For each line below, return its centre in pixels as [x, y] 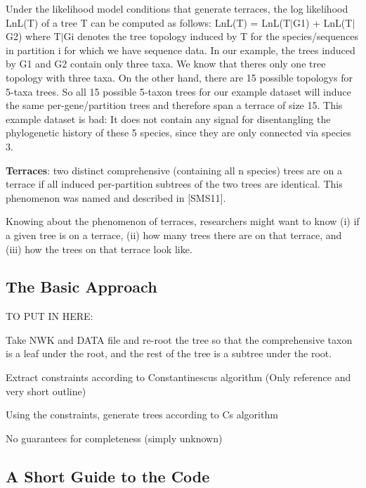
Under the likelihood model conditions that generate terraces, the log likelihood [177, 8]
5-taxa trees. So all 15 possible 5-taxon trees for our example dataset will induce [178, 91]
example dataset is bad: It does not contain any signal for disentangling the [168, 118]
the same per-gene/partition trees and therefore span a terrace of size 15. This [174, 105]
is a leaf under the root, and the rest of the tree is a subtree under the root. [169, 353]
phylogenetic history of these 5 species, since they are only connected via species [178, 133]
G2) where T [33, 36]
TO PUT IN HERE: [50, 316]
